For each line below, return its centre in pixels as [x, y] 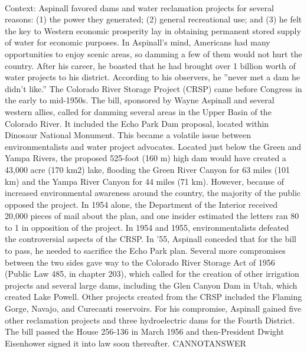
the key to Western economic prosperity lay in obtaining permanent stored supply [153, 30]
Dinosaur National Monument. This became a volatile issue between [128, 135]
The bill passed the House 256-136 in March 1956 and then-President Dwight [144, 331]
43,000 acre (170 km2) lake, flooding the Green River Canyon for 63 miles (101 [148, 169]
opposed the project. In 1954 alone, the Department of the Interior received [141, 204]
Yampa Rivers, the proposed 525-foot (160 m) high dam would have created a [146, 158]
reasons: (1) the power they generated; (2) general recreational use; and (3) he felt [153, 19]
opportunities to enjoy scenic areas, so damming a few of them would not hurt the [153, 53]
